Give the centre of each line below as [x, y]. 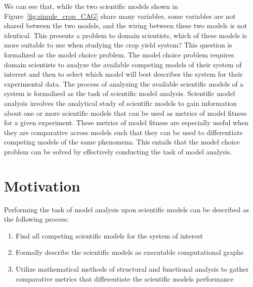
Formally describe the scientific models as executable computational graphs [129, 252]
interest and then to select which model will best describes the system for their [124, 74]
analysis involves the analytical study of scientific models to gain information [121, 103]
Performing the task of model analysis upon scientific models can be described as [126, 209]
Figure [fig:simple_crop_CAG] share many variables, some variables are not [120, 16]
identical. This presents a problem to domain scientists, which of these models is [126, 35]
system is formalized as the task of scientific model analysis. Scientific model [120, 93]
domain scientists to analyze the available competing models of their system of [123, 64]
